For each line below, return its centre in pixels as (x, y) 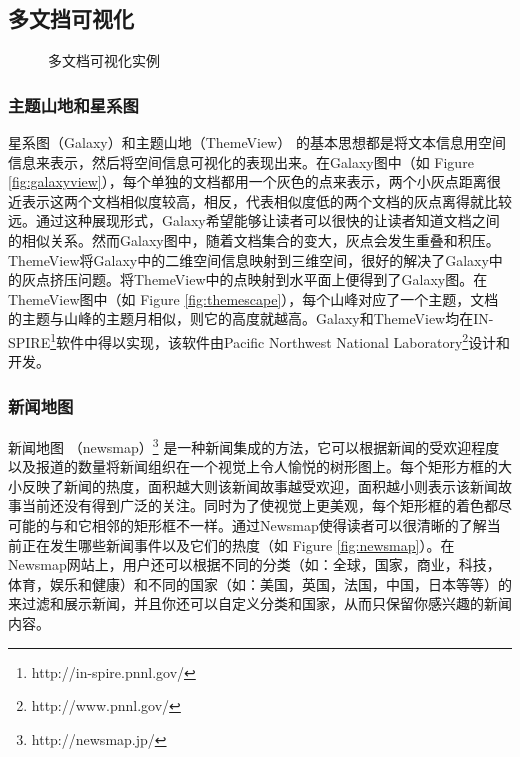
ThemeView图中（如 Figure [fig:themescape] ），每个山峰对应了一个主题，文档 (253, 298)
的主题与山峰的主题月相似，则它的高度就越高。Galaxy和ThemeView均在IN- (251, 318)
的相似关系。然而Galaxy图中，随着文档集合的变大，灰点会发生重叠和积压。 (254, 239)
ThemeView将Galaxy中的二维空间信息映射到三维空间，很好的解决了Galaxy (248, 259)
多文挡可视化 (71, 18)
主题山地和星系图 (73, 104)
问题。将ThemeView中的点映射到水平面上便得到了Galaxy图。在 (282, 279)
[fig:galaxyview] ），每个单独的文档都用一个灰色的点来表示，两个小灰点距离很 (254, 181)
